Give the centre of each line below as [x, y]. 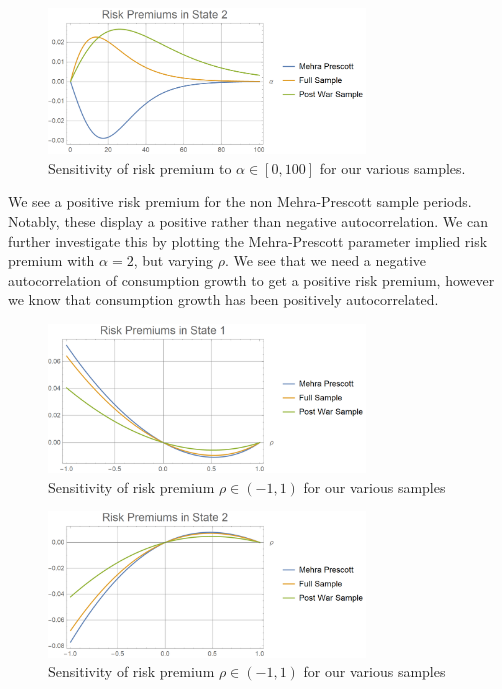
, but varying [173, 260]
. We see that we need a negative [325, 260]
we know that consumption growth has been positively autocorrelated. [223, 299]
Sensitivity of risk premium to [140, 167]
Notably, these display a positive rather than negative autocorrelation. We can [248, 221]
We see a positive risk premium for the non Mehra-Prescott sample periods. [240, 201]
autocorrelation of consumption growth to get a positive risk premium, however [251, 279]
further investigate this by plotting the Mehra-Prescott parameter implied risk [248, 240]
